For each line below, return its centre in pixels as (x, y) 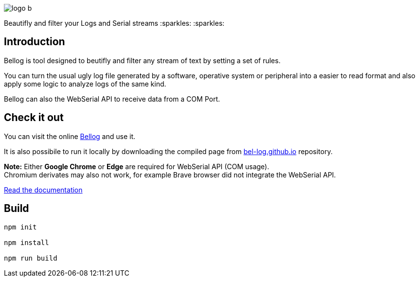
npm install (27, 242)
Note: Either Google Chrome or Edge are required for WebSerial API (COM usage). (137, 166)
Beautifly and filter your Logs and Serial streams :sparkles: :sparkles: (114, 23)
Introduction (35, 42)
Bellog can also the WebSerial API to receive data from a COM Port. (112, 99)
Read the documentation (43, 190)
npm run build (31, 258)
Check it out (34, 118)
